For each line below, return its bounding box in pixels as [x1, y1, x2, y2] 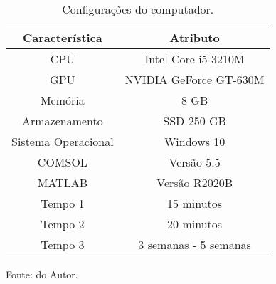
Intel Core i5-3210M [144, 51, 245, 67]
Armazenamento [21, 112, 103, 129]
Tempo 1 [41, 195, 85, 211]
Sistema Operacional [11, 133, 114, 149]
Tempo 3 [41, 236, 85, 253]
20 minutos [167, 216, 223, 232]
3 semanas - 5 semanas [138, 236, 251, 253]
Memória [40, 92, 85, 108]
